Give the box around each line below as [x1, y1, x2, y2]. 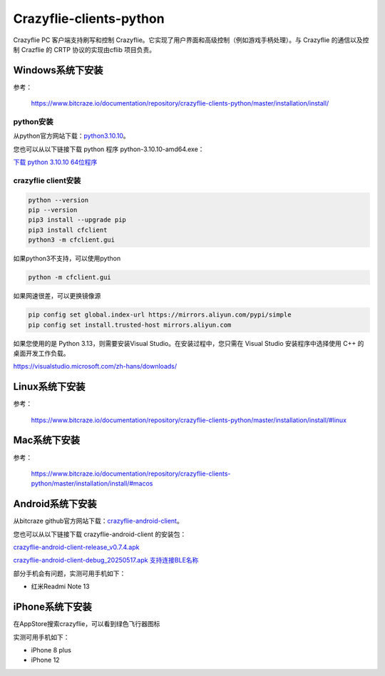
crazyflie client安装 [13, 175, 81, 185]
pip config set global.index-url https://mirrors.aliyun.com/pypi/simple [28, 311, 292, 319]
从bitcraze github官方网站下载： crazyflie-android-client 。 [13, 517, 183, 526]
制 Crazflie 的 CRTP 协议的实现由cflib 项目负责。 [13, 45, 156, 53]
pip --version [28, 206, 78, 214]
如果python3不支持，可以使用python [13, 254, 121, 263]
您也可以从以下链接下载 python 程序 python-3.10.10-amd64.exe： [13, 145, 205, 153]
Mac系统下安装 [13, 434, 81, 446]
